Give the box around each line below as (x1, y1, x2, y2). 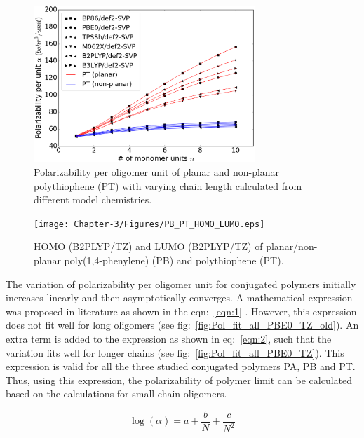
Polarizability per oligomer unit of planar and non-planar (34, 164, 280, 179)
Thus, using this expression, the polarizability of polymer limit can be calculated (6, 372, 353, 387)
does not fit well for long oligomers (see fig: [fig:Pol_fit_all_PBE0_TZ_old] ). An (6, 317, 359, 332)
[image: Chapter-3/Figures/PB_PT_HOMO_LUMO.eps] (34, 219, 265, 229)
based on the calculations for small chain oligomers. (6, 386, 227, 401)
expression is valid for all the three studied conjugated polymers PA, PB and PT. (6, 359, 356, 374)
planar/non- (266, 239, 318, 254)
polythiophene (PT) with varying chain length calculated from (34, 178, 302, 193)
